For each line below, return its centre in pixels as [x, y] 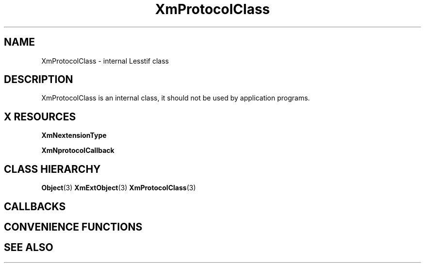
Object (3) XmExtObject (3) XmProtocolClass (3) [119, 188]
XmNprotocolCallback [78, 150]
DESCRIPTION [39, 80]
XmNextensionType [74, 135]
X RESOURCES [40, 117]
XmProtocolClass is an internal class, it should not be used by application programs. [176, 98]
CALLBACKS [35, 206]
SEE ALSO [29, 248]
